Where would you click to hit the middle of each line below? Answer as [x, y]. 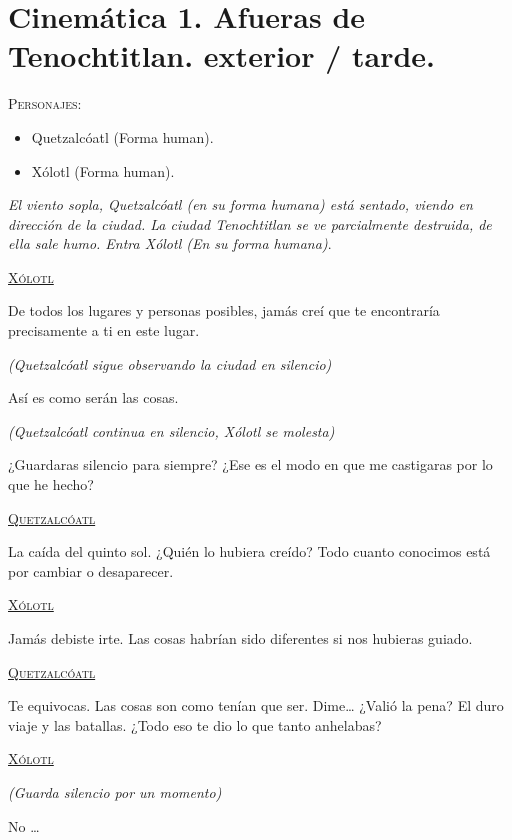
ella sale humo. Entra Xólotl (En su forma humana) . [170, 243]
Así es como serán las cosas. [93, 397]
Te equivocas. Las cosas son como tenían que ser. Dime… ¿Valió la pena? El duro [256, 705]
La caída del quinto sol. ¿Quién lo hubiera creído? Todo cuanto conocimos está [249, 551]
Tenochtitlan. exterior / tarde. [222, 55]
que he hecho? [51, 484]
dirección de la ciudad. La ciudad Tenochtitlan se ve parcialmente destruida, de [250, 223]
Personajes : [45, 103]
